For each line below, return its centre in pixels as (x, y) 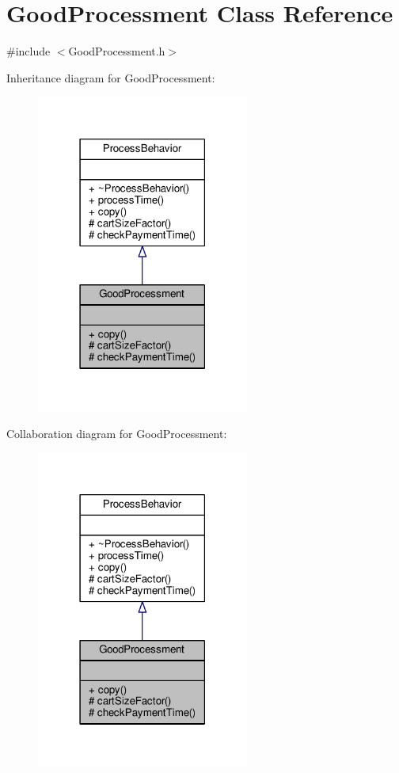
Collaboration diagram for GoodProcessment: (117, 433)
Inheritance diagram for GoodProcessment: (111, 77)
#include (28, 51)
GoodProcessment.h (117, 51)
